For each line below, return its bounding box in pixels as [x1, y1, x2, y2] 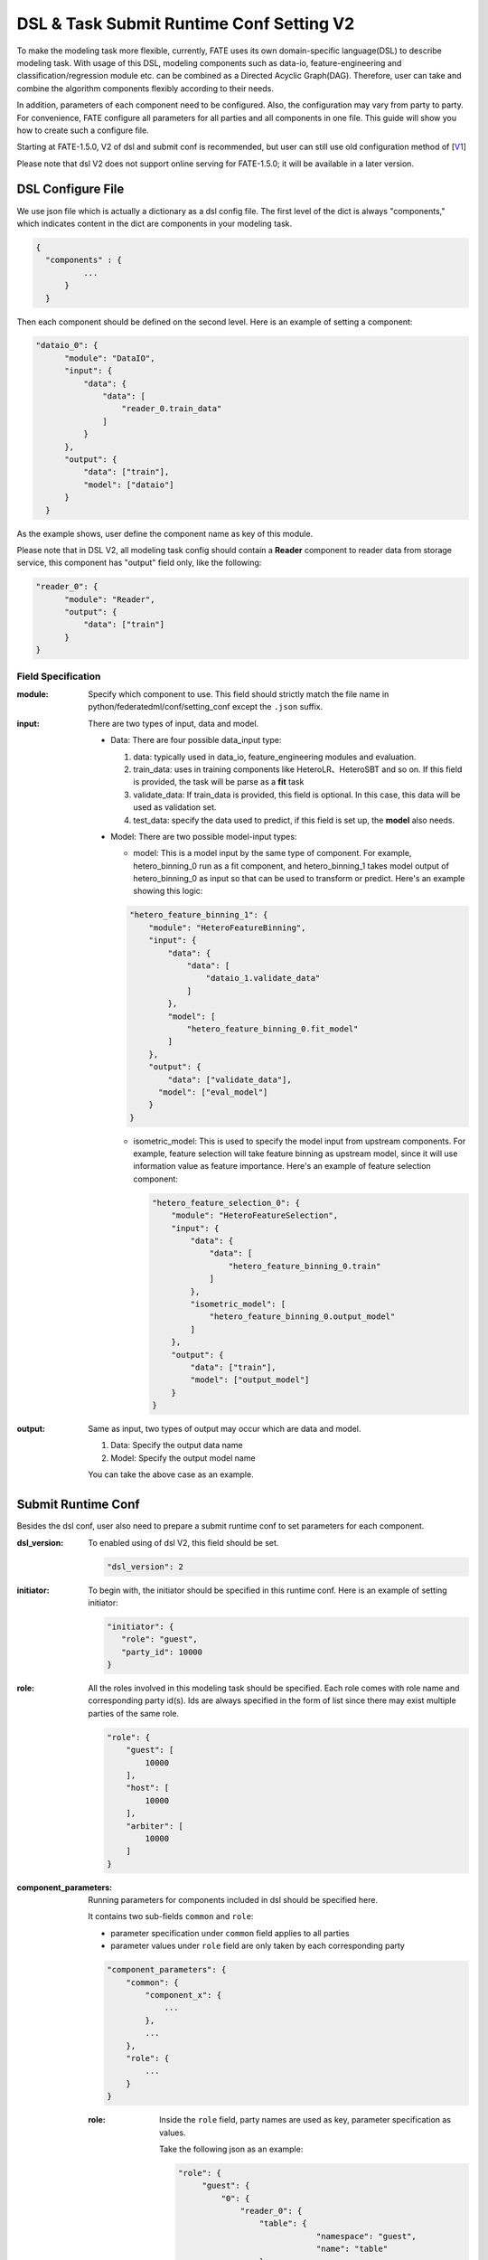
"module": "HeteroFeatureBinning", [148, 922, 306, 933]
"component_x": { [145, 1990, 221, 2001]
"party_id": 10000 [120, 1646, 203, 1657]
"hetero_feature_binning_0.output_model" [209, 1312, 396, 1322]
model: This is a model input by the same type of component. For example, [133, 848, 412, 859]
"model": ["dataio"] [82, 479, 175, 490]
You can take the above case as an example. [88, 1469, 254, 1480]
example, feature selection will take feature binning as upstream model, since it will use [133, 1148, 458, 1159]
